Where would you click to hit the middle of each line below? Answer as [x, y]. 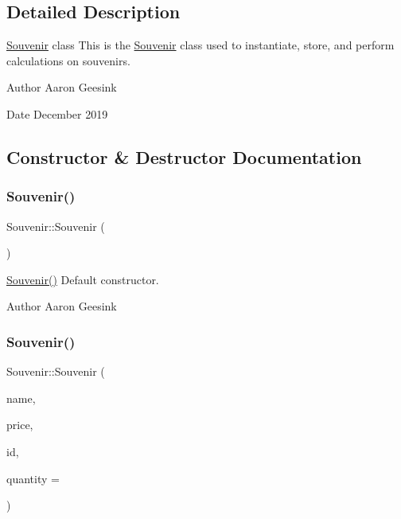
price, [20, 425]
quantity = [33, 478]
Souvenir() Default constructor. [83, 279]
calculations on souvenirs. [68, 60]
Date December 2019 [57, 113]
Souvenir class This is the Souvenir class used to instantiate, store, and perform [200, 45]
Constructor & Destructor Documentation [184, 156]
